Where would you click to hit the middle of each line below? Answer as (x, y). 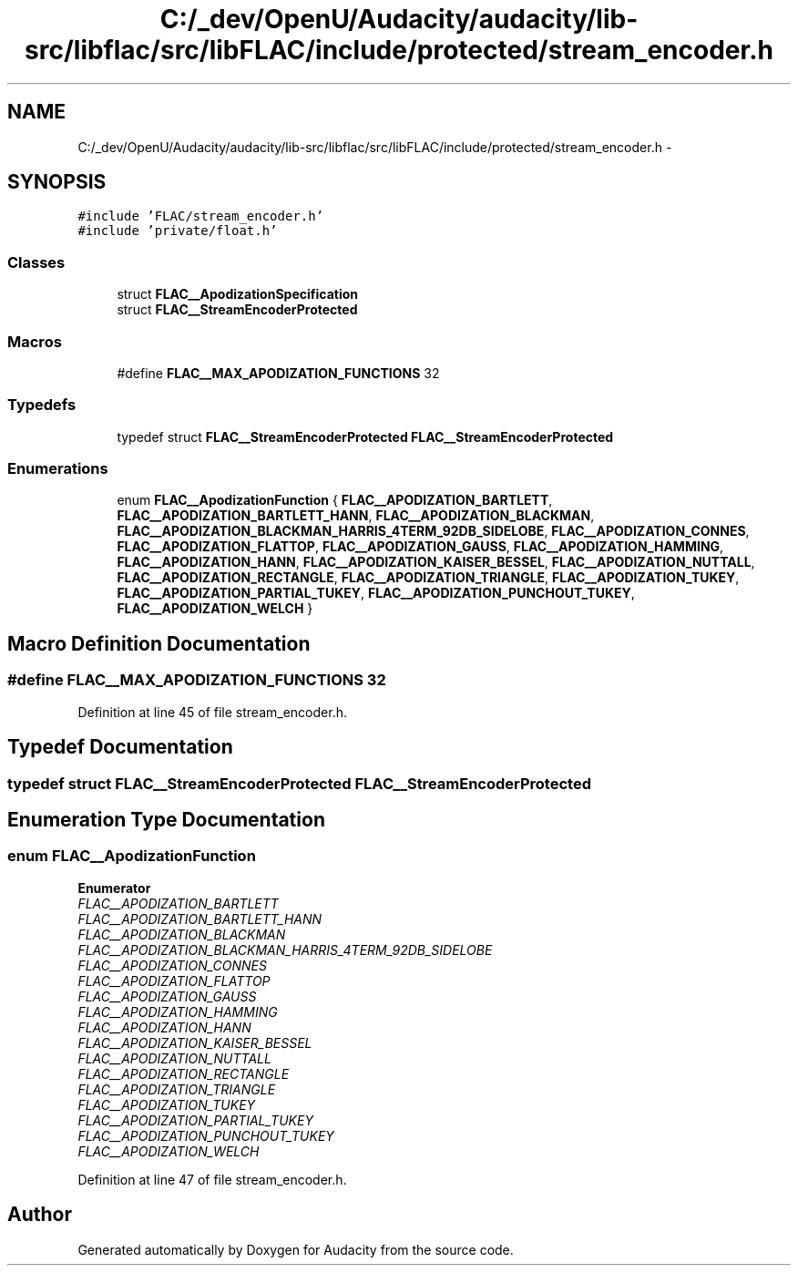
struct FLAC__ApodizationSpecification (237, 294)
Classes (36, 262)
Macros (35, 341)
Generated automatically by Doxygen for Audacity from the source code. (296, 1249)
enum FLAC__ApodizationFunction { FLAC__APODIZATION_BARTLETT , (335, 500)
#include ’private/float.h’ (178, 231)
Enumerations (58, 469)
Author (40, 1215)
